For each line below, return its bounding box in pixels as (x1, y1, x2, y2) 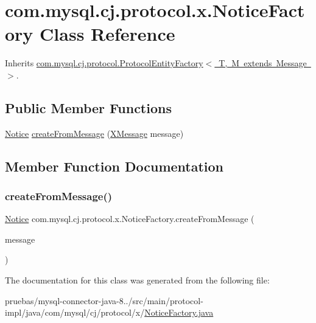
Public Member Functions (5, 98, 172, 117)
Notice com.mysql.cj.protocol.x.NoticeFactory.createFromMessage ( (5, 212, 255, 225)
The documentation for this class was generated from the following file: (5, 274, 270, 287)
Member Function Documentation (5, 156, 224, 175)
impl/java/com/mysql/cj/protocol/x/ (5, 306, 145, 319)
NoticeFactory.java (144, 306, 214, 319)
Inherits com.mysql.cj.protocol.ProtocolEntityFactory (5, 57, 203, 69)
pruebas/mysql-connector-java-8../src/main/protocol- (5, 294, 203, 307)
